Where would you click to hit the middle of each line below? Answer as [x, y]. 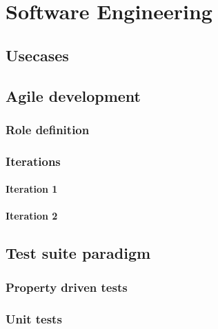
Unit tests [34, 318]
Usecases [37, 55]
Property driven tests [67, 287]
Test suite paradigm [78, 253]
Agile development [73, 95]
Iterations [33, 161]
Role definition [48, 129]
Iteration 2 [32, 216]
